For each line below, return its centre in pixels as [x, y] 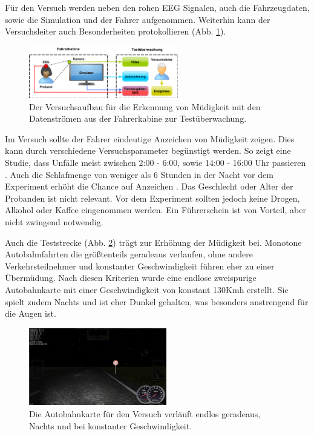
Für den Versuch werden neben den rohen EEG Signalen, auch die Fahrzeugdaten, [157, 7]
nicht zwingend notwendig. [54, 221]
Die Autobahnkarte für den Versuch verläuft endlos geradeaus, [145, 414]
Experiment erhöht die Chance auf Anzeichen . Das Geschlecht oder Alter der [149, 186]
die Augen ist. [31, 313]
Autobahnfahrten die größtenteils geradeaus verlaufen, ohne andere [129, 254]
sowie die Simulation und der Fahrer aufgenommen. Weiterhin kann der [138, 19]
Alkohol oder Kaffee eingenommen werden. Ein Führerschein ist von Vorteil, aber [155, 210]
